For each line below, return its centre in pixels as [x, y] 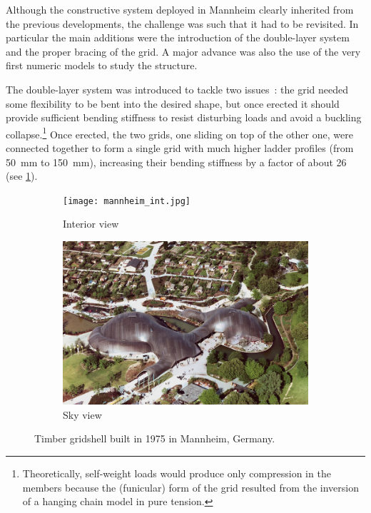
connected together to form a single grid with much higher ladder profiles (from [180, 148]
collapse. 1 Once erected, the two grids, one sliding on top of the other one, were [179, 133]
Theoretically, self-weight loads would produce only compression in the [177, 473]
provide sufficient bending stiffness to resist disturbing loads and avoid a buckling [184, 117]
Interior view [91, 224]
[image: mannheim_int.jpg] [127, 201]
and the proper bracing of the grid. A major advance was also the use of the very [183, 51]
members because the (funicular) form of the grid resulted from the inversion [190, 487]
